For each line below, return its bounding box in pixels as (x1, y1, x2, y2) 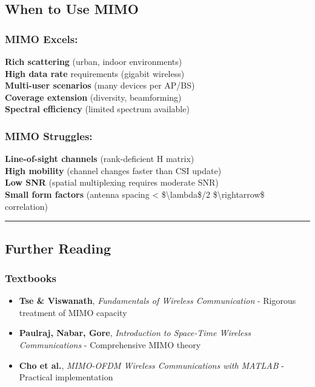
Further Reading (5, 238, 111, 257)
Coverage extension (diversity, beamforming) (5, 90, 182, 103)
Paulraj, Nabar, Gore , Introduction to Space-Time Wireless (19, 326, 251, 339)
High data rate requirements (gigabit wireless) (5, 67, 185, 79)
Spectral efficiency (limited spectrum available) (5, 103, 190, 115)
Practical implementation (19, 371, 113, 383)
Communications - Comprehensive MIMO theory (19, 338, 201, 351)
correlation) (5, 200, 48, 212)
